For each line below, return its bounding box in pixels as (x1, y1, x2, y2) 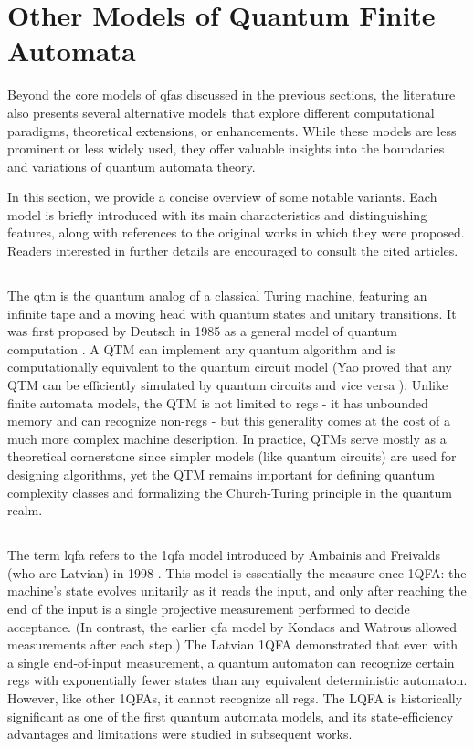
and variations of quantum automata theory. (7, 156, 256, 175)
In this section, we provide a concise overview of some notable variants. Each (7, 187, 437, 206)
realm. (7, 501, 43, 520)
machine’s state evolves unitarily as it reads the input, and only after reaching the (7, 581, 467, 600)
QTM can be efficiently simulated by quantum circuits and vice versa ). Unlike (7, 375, 448, 395)
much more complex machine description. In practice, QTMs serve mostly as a (7, 428, 447, 448)
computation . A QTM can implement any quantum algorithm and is (7, 339, 395, 358)
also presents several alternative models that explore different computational (7, 102, 435, 121)
